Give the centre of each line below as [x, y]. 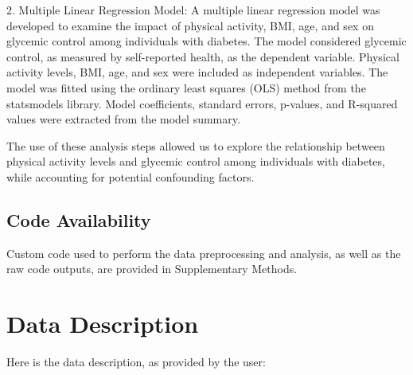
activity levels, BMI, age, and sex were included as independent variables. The [197, 72]
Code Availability [79, 219]
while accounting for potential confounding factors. [131, 176]
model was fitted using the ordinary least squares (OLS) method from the [186, 87]
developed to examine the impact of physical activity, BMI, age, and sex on [190, 25]
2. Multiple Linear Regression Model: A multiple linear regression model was [193, 10]
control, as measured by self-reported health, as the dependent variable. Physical [203, 56]
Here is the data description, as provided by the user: [136, 362]
